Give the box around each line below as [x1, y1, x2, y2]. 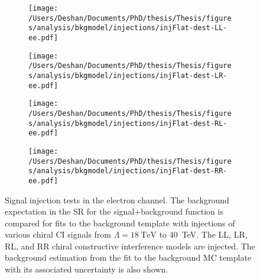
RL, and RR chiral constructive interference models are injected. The [5, 239, 255, 252]
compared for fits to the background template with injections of [5, 216, 235, 229]
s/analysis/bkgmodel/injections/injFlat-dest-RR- [28, 167, 227, 176]
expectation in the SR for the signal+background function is [5, 205, 223, 218]
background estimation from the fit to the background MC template [5, 251, 252, 264]
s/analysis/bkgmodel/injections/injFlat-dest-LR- [28, 71, 227, 80]
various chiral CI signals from [5, 228, 112, 241]
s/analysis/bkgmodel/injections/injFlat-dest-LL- [28, 24, 227, 33]
